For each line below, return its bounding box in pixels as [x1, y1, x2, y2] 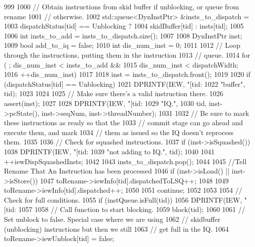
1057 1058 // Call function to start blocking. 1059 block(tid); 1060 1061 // [18, 204, 245, 214]
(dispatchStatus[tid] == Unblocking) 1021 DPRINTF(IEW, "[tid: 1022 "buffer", [4, 78, 245, 89]
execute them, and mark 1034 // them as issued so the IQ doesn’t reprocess [4, 127, 234, 137]
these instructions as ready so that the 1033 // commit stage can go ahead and [4, 117, 243, 128]
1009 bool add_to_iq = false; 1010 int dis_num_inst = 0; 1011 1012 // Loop [4, 40, 241, 50]
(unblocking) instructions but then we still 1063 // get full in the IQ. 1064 [4, 223, 229, 234]
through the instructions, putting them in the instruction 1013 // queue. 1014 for [4, 49, 250, 60]
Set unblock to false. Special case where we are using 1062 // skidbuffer [4, 214, 220, 224]
